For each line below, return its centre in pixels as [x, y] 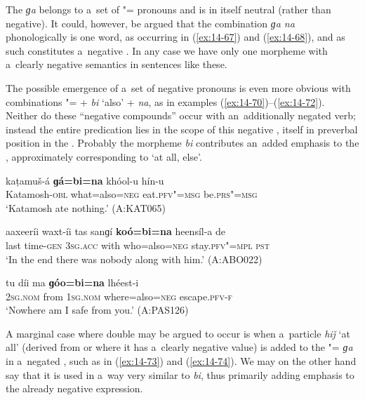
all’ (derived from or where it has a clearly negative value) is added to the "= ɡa [179, 347]
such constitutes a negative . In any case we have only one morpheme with [167, 50]
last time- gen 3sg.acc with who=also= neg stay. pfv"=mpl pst [138, 245]
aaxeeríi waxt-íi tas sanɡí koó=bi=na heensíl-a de [116, 231]
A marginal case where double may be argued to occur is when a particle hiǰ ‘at [178, 333]
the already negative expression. [74, 388]
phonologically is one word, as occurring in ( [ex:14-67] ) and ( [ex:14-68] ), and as [175, 37]
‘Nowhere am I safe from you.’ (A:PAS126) [97, 310]
